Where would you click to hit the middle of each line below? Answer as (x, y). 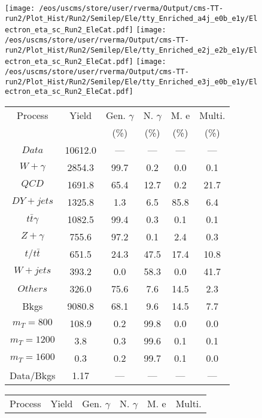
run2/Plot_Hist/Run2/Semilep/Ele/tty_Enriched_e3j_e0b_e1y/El (131, 82)
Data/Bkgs (33, 375)
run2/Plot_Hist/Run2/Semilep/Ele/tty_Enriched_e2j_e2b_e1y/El (131, 50)
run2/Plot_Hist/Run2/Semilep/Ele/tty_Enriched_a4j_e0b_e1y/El (131, 18)
